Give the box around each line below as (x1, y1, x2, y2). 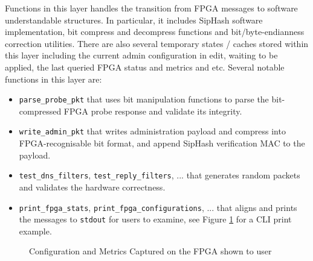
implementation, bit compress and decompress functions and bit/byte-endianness (5, 25, 305, 38)
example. (19, 224, 52, 237)
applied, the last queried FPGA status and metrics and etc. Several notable (5, 60, 285, 73)
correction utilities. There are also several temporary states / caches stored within (5, 37, 309, 49)
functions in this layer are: (5, 72, 102, 85)
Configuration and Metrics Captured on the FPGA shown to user (29, 245, 272, 257)
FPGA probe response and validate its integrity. (63, 104, 242, 117)
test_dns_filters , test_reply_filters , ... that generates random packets (19, 169, 300, 181)
